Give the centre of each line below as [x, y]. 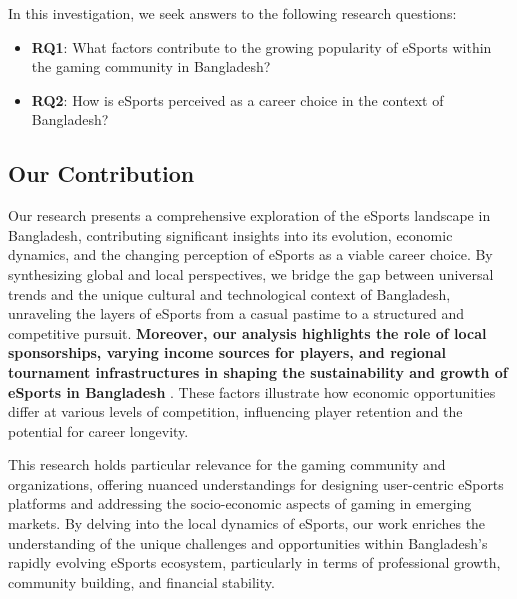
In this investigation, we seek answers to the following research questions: [232, 13]
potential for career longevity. [98, 430]
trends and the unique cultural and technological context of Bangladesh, [229, 293]
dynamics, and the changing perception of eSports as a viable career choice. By [250, 254]
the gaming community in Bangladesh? [151, 66]
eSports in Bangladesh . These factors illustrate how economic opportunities [252, 391]
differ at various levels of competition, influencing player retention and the [235, 411]
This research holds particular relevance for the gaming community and [227, 464]
